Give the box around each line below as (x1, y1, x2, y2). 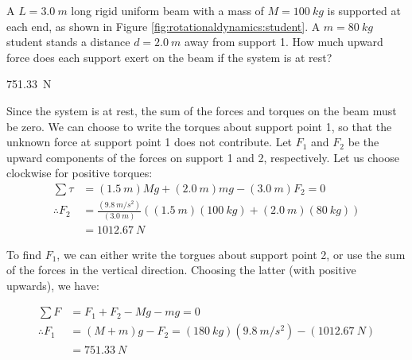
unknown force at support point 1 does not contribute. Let (6, 134, 293, 150)
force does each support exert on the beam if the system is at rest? (6, 48, 332, 65)
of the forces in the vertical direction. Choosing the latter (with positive (6, 261, 356, 278)
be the (348, 134, 379, 150)
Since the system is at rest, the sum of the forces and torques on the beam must (6, 102, 397, 118)
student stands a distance (6, 33, 130, 50)
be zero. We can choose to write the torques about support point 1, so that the (6, 118, 392, 134)
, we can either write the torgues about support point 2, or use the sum (56, 246, 406, 262)
